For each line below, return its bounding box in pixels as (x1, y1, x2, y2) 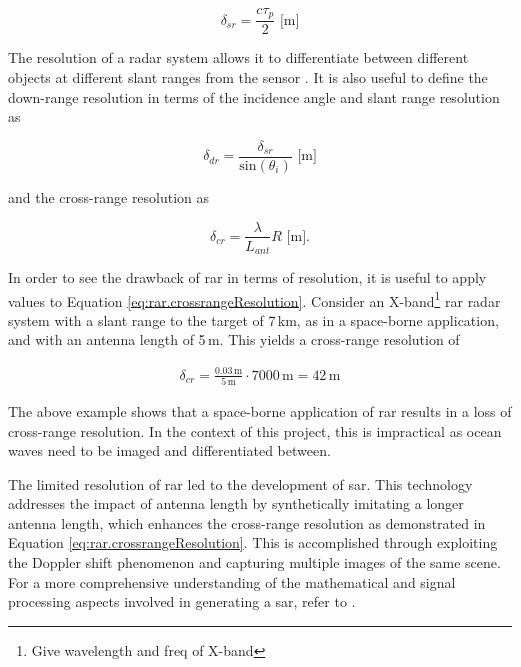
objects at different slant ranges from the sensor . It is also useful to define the (8, 67, 488, 88)
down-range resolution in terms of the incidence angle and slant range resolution (8, 86, 500, 107)
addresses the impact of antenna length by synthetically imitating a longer (8, 493, 464, 514)
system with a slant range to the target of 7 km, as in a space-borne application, (8, 309, 499, 330)
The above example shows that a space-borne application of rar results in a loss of (8, 400, 512, 421)
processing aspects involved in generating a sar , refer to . (8, 591, 356, 612)
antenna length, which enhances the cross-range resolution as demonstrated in (8, 512, 486, 533)
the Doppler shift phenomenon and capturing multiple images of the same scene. (8, 552, 501, 573)
